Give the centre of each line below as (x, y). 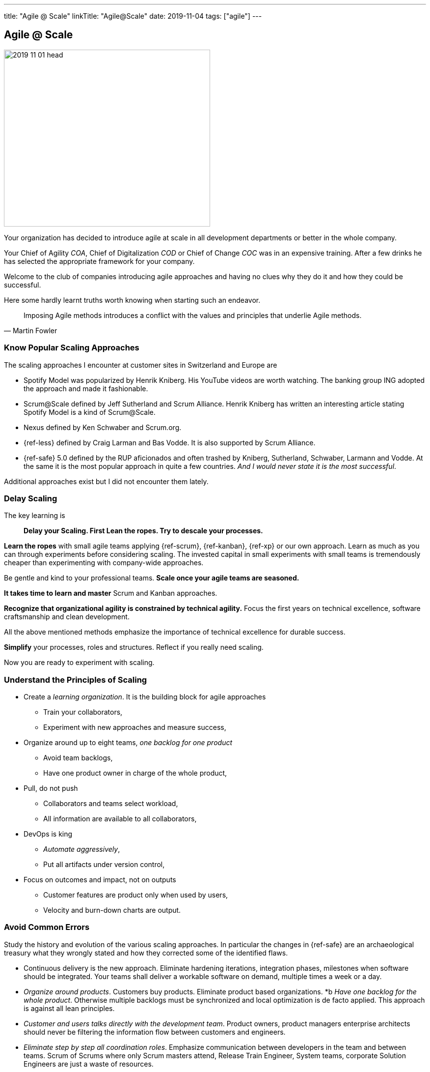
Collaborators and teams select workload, (111, 804)
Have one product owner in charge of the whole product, (135, 773)
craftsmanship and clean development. (67, 617)
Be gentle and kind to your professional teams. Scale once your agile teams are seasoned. (152, 578)
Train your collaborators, (83, 712)
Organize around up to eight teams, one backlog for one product (128, 743)
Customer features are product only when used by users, (136, 895)
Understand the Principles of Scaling (76, 680)
